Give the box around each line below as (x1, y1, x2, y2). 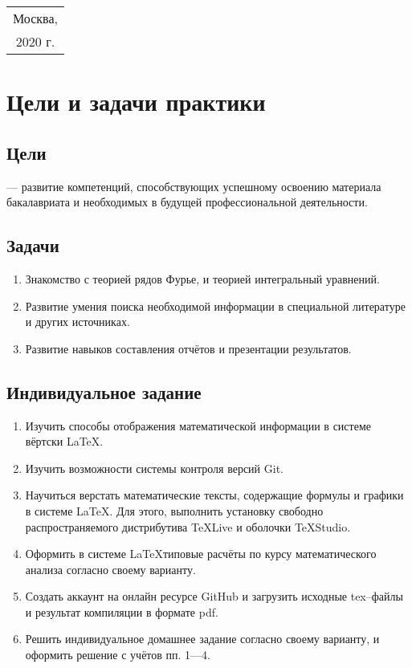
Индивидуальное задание (6, 379, 202, 404)
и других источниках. (25, 313, 130, 330)
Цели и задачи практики (6, 85, 266, 118)
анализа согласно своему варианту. (25, 560, 196, 577)
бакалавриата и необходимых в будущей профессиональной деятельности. (6, 193, 368, 210)
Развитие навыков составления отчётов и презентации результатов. (25, 340, 352, 356)
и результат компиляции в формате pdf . (25, 603, 218, 620)
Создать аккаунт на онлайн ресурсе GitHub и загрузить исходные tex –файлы (25, 588, 403, 605)
